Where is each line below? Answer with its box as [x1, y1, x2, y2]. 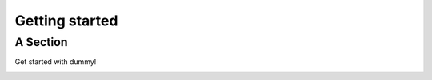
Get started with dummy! [14, 57, 97, 67]
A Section [14, 35, 68, 49]
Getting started [14, 12, 118, 29]
